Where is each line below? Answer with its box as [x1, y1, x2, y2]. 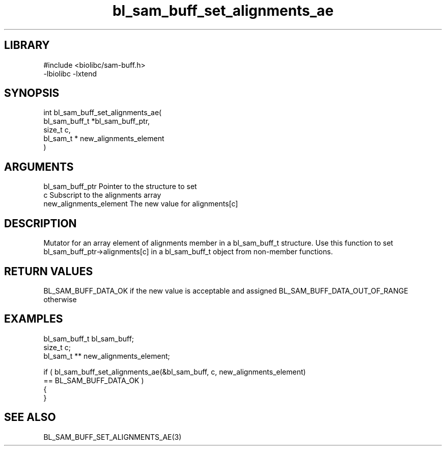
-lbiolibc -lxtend [43, 69, 97, 78]
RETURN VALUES [4, 264, 93, 278]
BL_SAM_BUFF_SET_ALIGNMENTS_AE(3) [43, 432, 182, 441]
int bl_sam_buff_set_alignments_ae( [43, 108, 162, 117]
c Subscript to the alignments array [43, 191, 161, 200]
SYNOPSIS [4, 87, 60, 100]
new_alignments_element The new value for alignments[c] [43, 199, 238, 208]
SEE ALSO [4, 411, 56, 424]
